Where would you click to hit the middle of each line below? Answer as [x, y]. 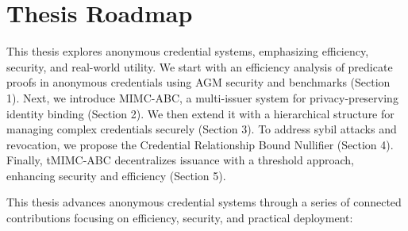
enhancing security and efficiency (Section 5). [116, 175]
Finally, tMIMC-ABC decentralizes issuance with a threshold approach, [180, 160]
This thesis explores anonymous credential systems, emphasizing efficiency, [188, 51]
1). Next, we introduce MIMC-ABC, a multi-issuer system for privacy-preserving [202, 97]
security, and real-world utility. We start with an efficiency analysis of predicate [200, 66]
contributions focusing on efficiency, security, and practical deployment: [180, 218]
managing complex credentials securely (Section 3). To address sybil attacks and [202, 129]
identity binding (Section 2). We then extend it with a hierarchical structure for [200, 113]
